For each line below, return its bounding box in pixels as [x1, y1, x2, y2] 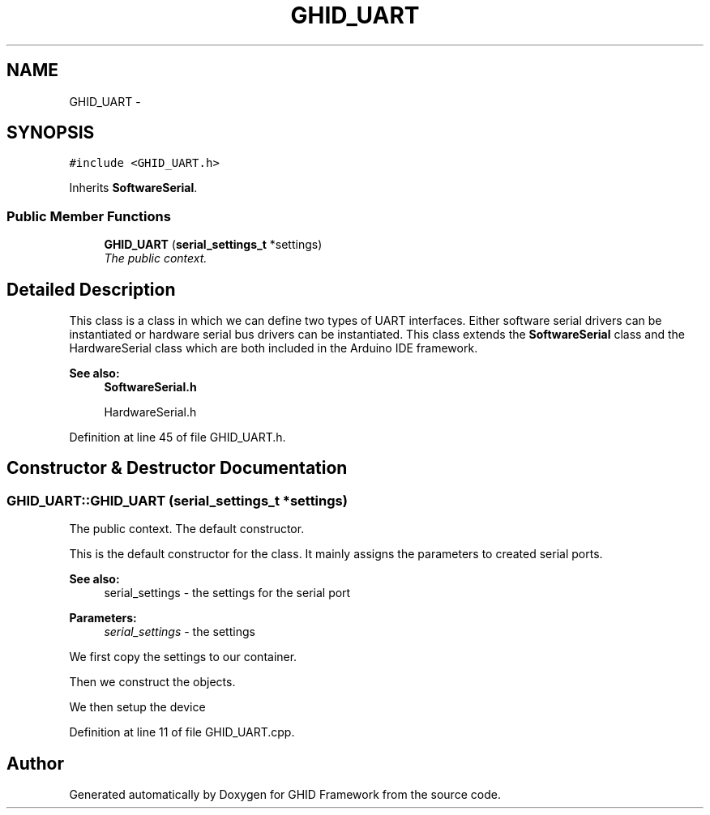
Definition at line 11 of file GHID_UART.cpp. [69, 725, 295, 740]
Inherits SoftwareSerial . [69, 181, 198, 195]
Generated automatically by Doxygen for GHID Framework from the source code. [69, 787, 501, 802]
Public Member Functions [6, 207, 171, 224]
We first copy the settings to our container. [69, 650, 297, 664]
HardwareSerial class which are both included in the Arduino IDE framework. [69, 341, 478, 356]
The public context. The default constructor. [69, 522, 305, 536]
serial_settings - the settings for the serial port [104, 586, 351, 600]
